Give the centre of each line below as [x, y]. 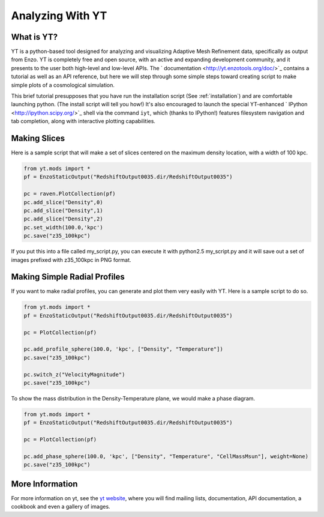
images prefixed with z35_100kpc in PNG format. [71, 260]
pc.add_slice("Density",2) [63, 219]
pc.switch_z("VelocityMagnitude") [74, 374]
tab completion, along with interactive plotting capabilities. [83, 121]
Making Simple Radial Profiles [68, 277]
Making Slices [38, 138]
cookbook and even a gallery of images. [61, 507]
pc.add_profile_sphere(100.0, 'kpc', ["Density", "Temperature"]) [123, 349]
